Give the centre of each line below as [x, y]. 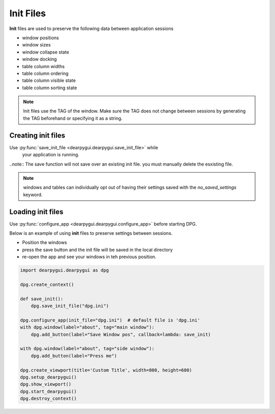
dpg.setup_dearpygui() [48, 377]
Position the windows [45, 242]
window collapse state [46, 52]
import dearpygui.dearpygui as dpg [64, 270]
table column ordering [45, 73]
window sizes [36, 45]
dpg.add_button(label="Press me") [74, 356]
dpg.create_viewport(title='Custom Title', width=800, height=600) [106, 370]
